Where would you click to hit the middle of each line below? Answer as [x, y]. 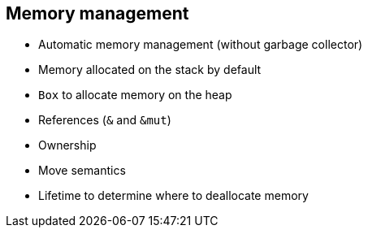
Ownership [67, 145]
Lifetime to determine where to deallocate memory [173, 196]
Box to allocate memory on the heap [135, 95]
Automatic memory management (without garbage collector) [201, 45]
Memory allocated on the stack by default [150, 70]
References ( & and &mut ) [105, 120]
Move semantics [82, 171]
